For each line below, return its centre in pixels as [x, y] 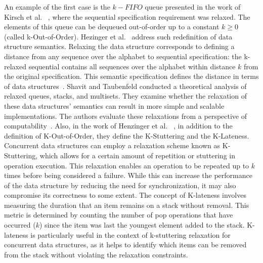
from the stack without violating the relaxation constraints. [96, 254]
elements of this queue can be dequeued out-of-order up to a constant [112, 27]
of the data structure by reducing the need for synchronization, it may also [120, 185]
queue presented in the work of [193, 7]
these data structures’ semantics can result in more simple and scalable [114, 105]
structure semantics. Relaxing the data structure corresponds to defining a [119, 46]
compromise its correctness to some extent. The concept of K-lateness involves [125, 195]
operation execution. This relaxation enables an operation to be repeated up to [127, 165]
